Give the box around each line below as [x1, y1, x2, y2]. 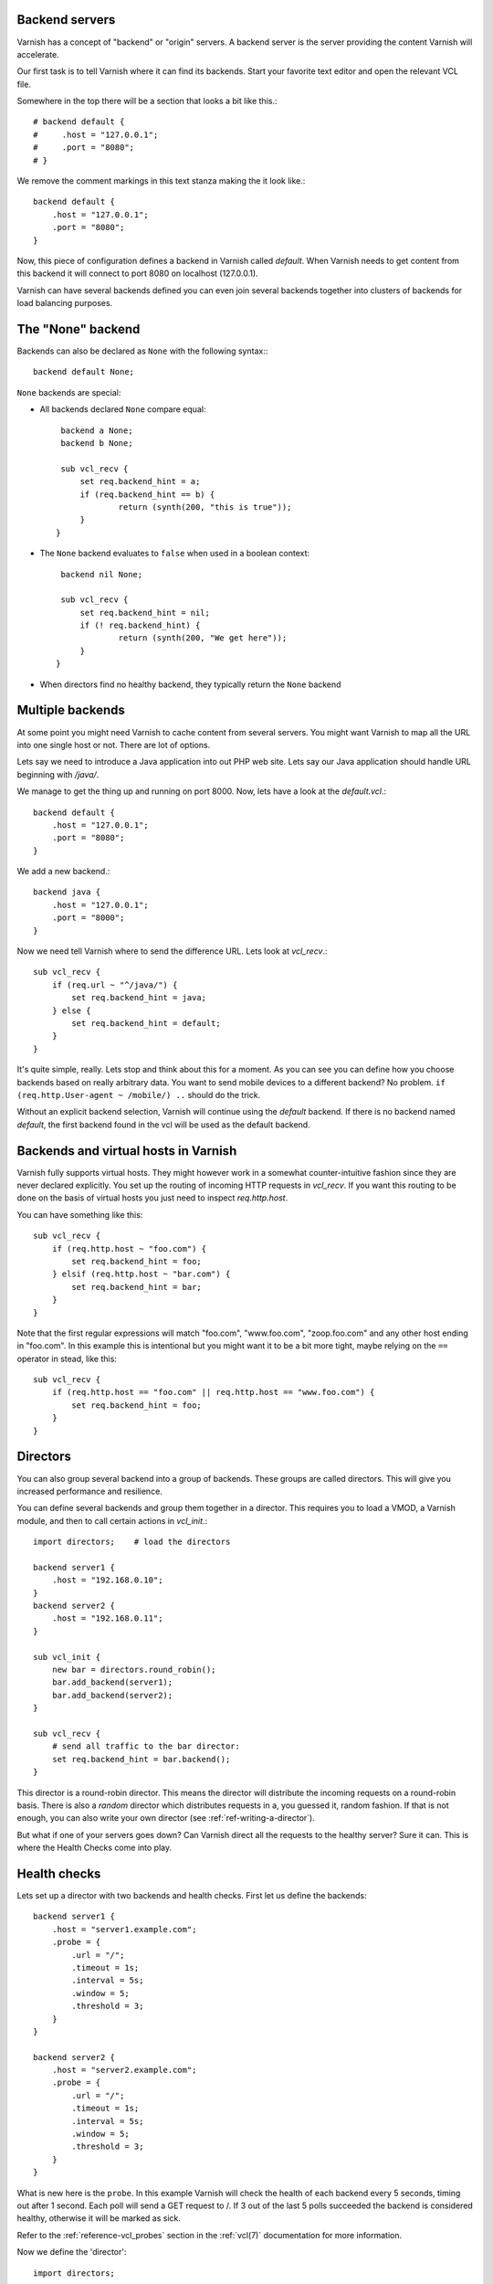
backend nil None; [60, 569, 143, 579]
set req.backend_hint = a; [79, 476, 201, 487]
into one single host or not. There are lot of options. [16, 739, 211, 750]
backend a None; [60, 425, 133, 436]
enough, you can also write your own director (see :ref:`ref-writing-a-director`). [16, 1813, 315, 1824]
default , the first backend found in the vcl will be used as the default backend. [16, 1119, 310, 1130]
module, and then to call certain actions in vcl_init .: [16, 1515, 208, 1526]
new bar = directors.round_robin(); [51, 1665, 216, 1676]
